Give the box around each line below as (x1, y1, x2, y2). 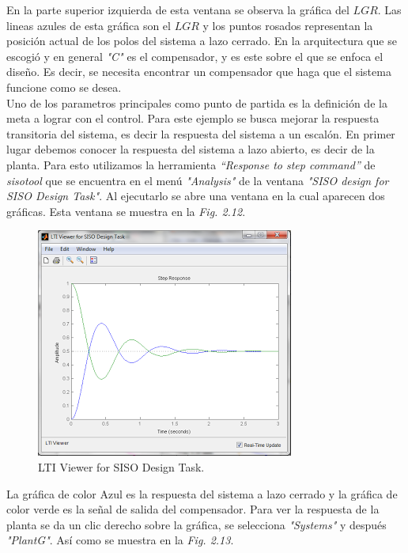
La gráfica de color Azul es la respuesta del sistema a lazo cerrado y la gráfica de (6, 485, 398, 502)
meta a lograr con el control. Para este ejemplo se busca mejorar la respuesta (6, 110, 380, 127)
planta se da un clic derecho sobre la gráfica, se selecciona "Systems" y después (6, 516, 387, 532)
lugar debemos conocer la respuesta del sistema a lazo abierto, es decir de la (6, 141, 375, 157)
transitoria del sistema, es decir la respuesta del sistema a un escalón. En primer (6, 125, 395, 142)
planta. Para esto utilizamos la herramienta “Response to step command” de (6, 156, 376, 172)
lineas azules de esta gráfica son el (6, 17, 171, 33)
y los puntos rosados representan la (202, 17, 373, 33)
